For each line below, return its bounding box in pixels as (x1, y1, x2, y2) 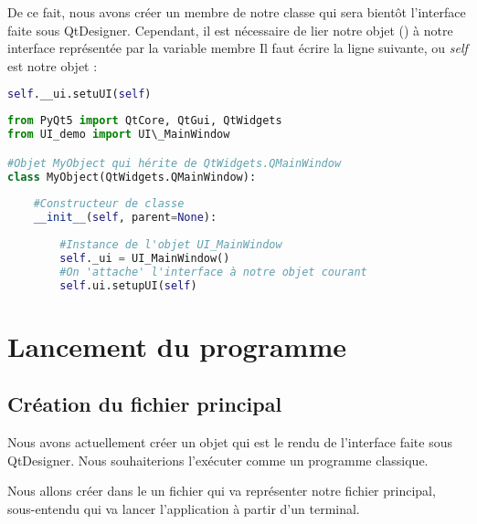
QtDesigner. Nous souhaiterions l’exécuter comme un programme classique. (7, 450, 429, 469)
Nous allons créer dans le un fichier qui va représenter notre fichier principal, (7, 481, 436, 500)
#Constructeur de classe (33, 197, 185, 211)
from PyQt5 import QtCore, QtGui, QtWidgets (7, 114, 282, 128)
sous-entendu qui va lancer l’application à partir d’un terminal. (7, 498, 360, 518)
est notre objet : (7, 56, 98, 75)
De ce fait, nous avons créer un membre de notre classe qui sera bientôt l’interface (7, 3, 466, 21)
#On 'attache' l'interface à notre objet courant (59, 265, 367, 278)
